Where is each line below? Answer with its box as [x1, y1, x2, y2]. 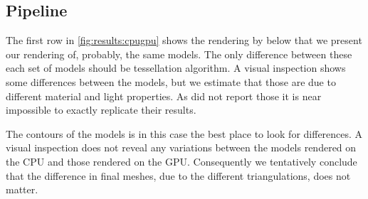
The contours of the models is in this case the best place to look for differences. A [6, 126, 363, 141]
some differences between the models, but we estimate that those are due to [6, 74, 336, 89]
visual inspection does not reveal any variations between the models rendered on [6, 140, 357, 155]
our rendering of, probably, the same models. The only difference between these [6, 46, 352, 61]
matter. [6, 182, 38, 197]
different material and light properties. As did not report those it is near [6, 88, 322, 103]
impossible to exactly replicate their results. [6, 102, 196, 117]
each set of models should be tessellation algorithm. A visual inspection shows [6, 60, 346, 75]
